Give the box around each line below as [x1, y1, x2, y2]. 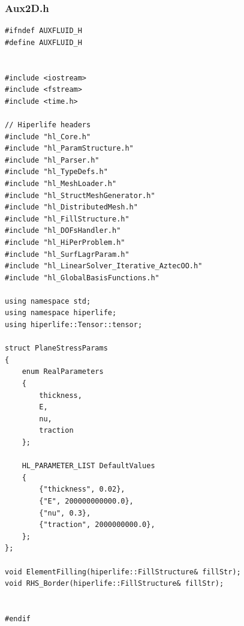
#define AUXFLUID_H [5, 38, 82, 47]
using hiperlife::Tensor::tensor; [5, 321, 143, 330]
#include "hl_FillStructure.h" [5, 214, 129, 223]
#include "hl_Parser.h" [5, 155, 100, 164]
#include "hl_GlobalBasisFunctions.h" [5, 273, 159, 282]
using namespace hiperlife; [5, 308, 117, 318]
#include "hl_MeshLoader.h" [5, 179, 117, 188]
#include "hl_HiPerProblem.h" [5, 238, 125, 247]
